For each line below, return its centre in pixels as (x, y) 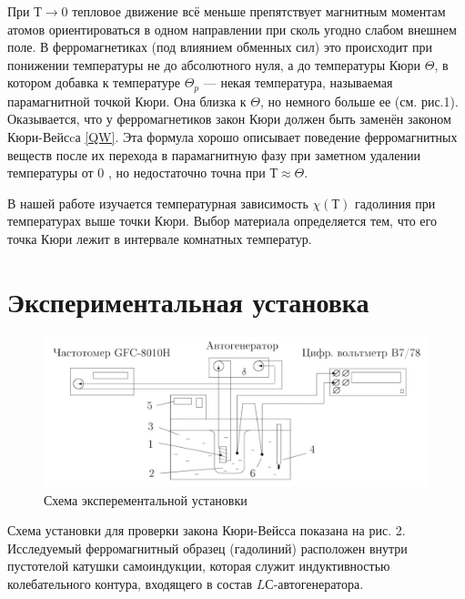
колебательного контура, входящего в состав (130, 584)
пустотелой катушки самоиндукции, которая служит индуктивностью (199, 566)
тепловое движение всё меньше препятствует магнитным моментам (259, 11)
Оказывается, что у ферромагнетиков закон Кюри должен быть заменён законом (229, 119)
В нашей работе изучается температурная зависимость (158, 203)
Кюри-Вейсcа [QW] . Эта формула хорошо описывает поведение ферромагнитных (232, 137)
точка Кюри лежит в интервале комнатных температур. (160, 238)
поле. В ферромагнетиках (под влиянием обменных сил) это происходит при (220, 47)
